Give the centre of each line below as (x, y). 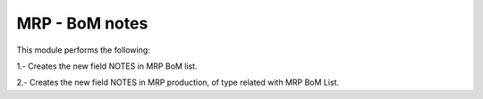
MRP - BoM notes (82, 23)
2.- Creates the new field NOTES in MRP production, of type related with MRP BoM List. (178, 82)
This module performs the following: (84, 50)
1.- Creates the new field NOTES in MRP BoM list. (107, 66)
